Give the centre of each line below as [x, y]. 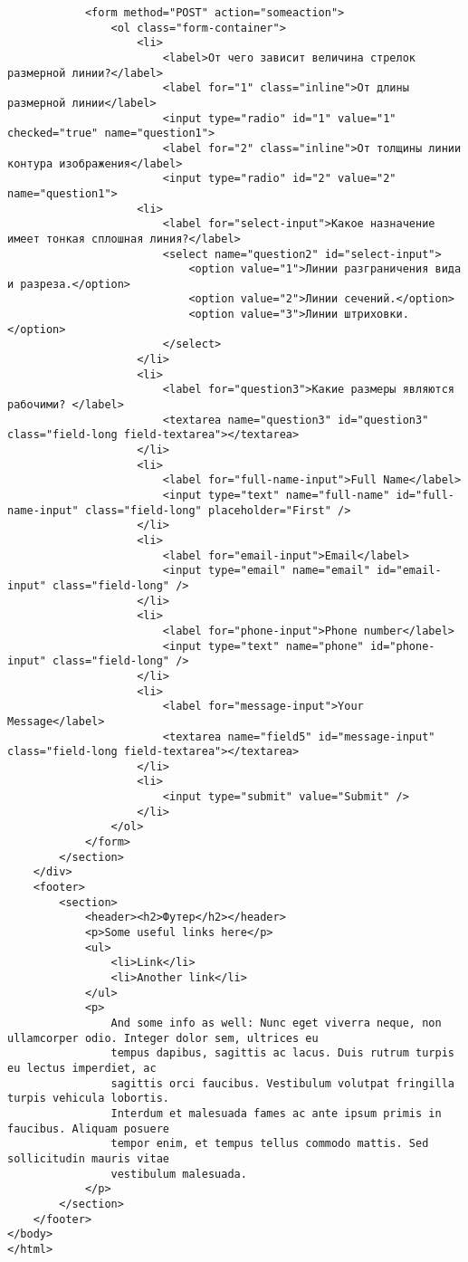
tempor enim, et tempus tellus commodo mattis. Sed [270, 1144]
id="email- [409, 571]
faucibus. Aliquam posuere [88, 1128]
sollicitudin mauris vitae [88, 1158]
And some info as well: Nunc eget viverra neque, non [276, 1023]
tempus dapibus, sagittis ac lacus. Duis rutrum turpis [282, 1053]
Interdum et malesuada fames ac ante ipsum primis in [276, 1113]
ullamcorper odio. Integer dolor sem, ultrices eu [163, 1038]
